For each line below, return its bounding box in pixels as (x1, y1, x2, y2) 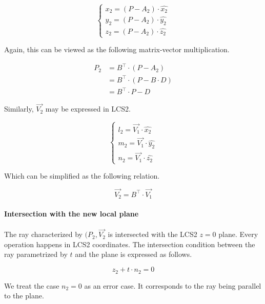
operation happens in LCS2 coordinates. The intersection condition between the (4, 238, 255, 249)
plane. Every (218, 229, 258, 240)
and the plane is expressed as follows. (75, 249, 192, 259)
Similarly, (4, 103, 34, 114)
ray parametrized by (4, 249, 68, 259)
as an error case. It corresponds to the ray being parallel (84, 280, 261, 291)
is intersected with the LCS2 (108, 229, 197, 240)
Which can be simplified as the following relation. (4, 170, 160, 181)
